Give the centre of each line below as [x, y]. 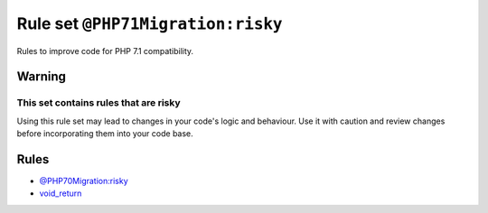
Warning [42, 77]
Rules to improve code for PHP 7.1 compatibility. [105, 51]
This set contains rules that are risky [99, 103]
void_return [61, 193]
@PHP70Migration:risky [84, 181]
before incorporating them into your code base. [105, 134]
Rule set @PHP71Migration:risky [150, 23]
